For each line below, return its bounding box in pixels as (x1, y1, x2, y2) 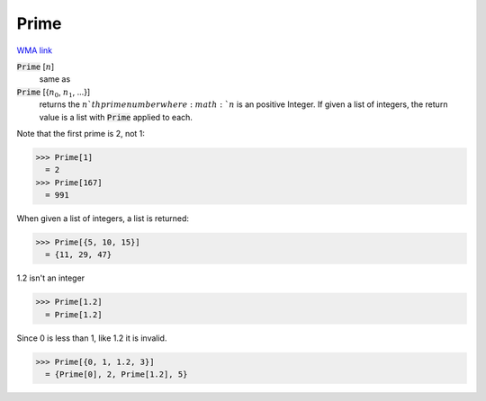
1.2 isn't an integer (16, 272, 85, 283)
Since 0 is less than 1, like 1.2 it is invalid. (16, 333, 167, 343)
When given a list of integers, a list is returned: (16, 213, 189, 224)
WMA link (16, 45, 53, 56)
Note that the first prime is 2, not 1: (16, 128, 146, 138)
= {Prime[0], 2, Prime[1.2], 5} (45, 370, 188, 379)
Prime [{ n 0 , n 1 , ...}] (16, 86, 91, 99)
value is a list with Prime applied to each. (39, 111, 193, 122)
